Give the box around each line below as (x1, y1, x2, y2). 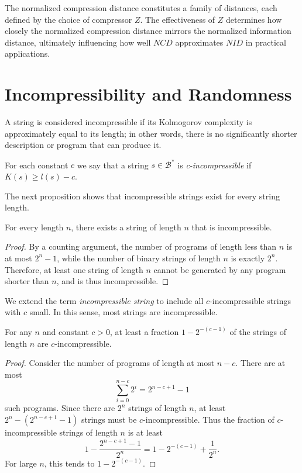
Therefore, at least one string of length (5, 263, 143, 275)
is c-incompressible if (177, 158, 252, 171)
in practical (245, 36, 286, 48)
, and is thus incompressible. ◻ (56, 275, 169, 287)
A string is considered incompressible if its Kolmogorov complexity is (5, 116, 252, 128)
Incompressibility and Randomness (5, 82, 292, 106)
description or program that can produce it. (5, 139, 162, 151)
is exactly (231, 251, 265, 264)
